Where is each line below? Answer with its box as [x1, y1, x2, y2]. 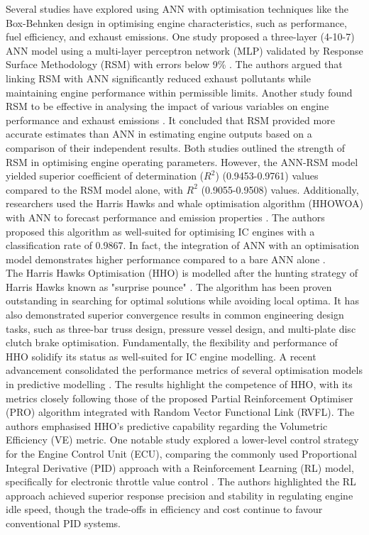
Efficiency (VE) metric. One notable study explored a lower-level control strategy [6, 432, 359, 447]
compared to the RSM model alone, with [6, 182, 183, 197]
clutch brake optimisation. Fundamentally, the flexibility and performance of [6, 335, 338, 350]
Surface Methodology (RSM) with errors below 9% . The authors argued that [6, 57, 343, 72]
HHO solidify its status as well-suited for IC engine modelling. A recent [6, 348, 316, 363]
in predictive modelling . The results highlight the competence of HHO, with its [6, 377, 353, 392]
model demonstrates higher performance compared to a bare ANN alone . [6, 251, 326, 266]
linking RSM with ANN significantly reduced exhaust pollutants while [6, 70, 311, 85]
